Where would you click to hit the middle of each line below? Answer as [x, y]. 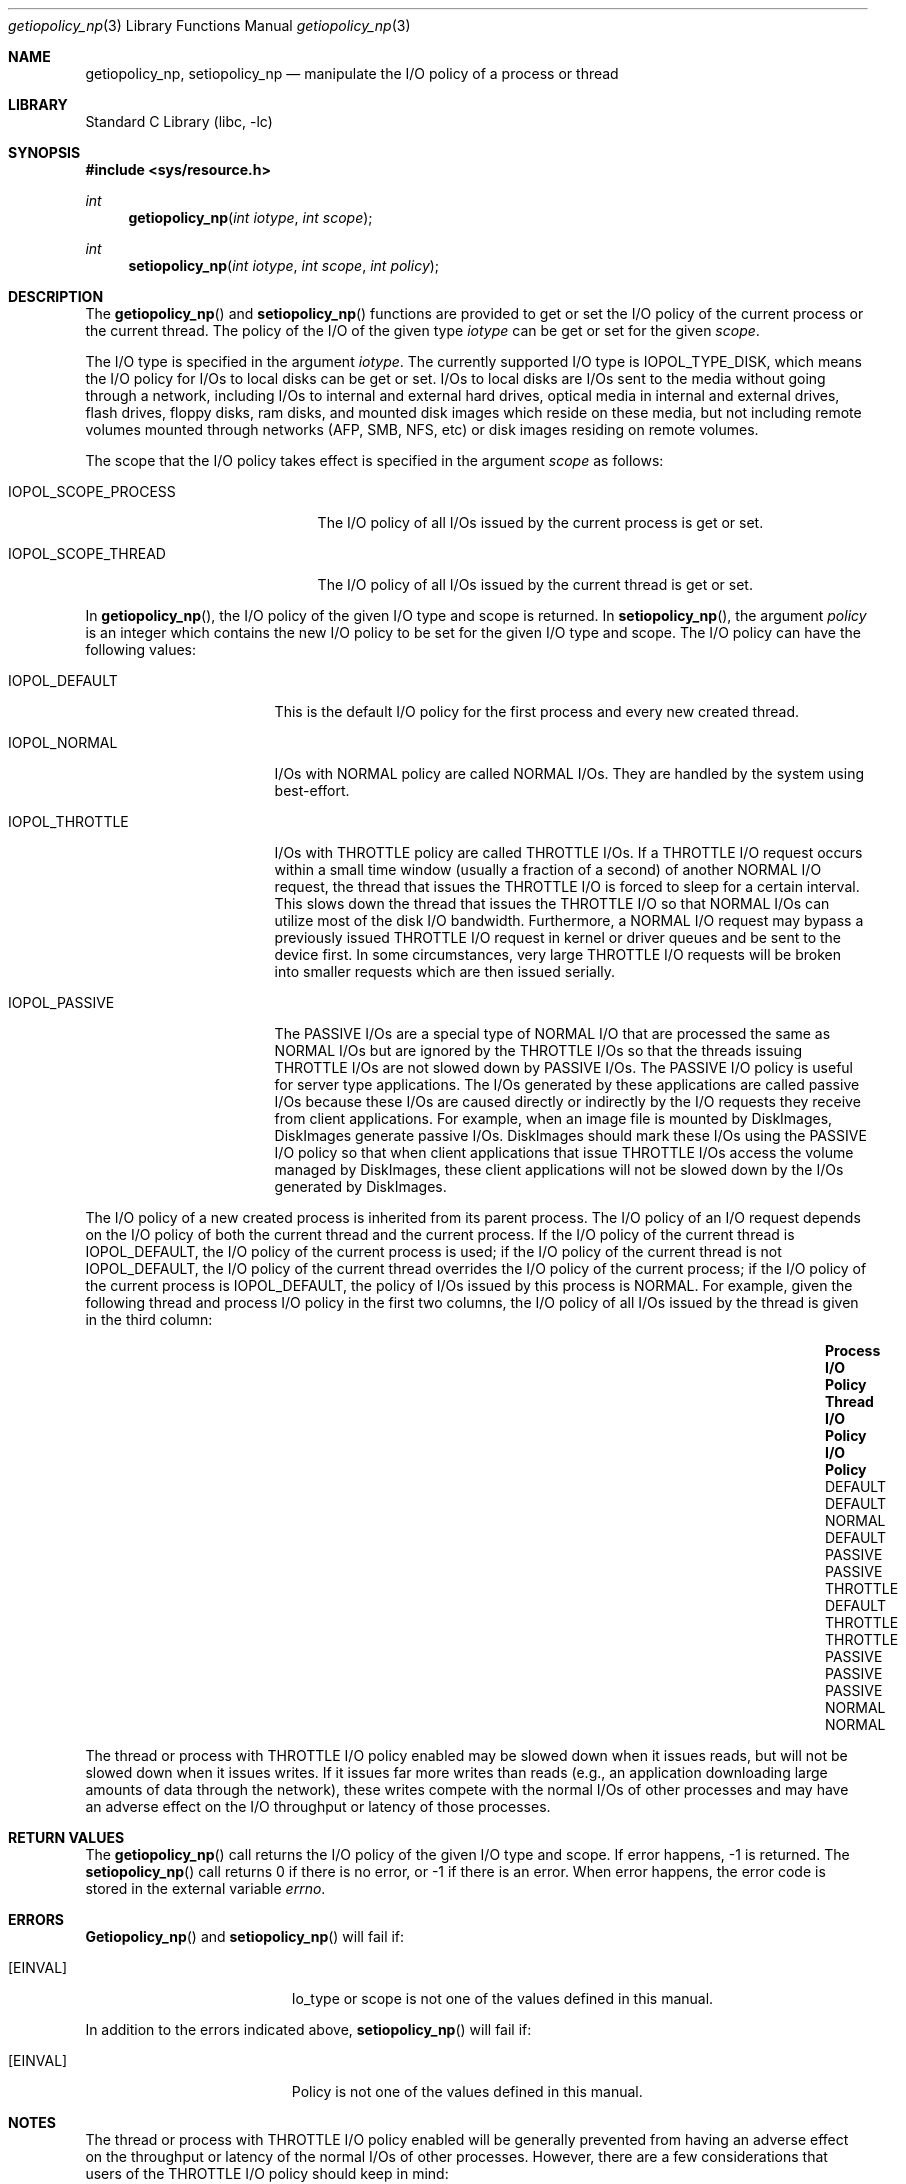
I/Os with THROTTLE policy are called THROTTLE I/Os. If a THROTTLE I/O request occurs [568, 852]
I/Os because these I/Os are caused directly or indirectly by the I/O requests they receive [567, 1101]
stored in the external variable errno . [205, 1888]
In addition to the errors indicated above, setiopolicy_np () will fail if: [308, 2029]
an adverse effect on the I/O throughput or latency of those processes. [318, 1806]
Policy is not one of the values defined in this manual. [467, 2091]
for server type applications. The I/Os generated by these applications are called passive [567, 1084]
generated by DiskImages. [360, 1186]
